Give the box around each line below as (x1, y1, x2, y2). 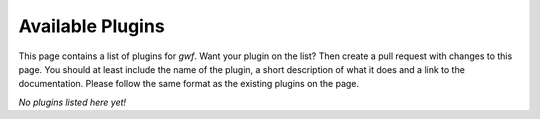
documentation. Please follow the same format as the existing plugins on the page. (18, 78, 360, 90)
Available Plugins (18, 15, 165, 37)
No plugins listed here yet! (18, 96, 127, 108)
